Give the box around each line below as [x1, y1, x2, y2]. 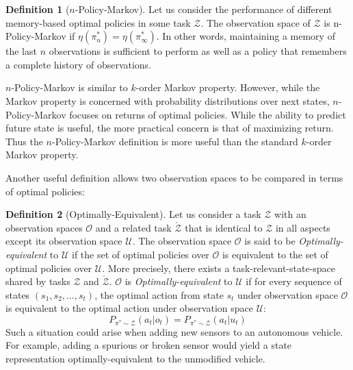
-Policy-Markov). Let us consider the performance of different [75, 2, 332, 16]
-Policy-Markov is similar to [11, 80, 128, 95]
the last [5, 44, 37, 58]
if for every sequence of [246, 274, 342, 288]
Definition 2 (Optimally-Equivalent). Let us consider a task [5, 207, 261, 221]
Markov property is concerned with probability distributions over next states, [5, 93, 330, 108]
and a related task [95, 220, 172, 234]
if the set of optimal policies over [71, 247, 209, 261]
